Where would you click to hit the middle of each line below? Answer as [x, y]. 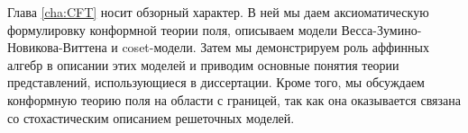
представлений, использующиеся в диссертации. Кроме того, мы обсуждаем [216, 82]
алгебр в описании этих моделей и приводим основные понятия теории [203, 64]
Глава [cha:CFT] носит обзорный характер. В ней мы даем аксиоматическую [218, 12]
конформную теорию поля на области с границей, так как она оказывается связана [234, 99]
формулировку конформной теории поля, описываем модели [172, 29]
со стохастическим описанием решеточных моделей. [151, 117]
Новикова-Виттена [57, 47]
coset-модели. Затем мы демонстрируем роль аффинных [275, 47]
